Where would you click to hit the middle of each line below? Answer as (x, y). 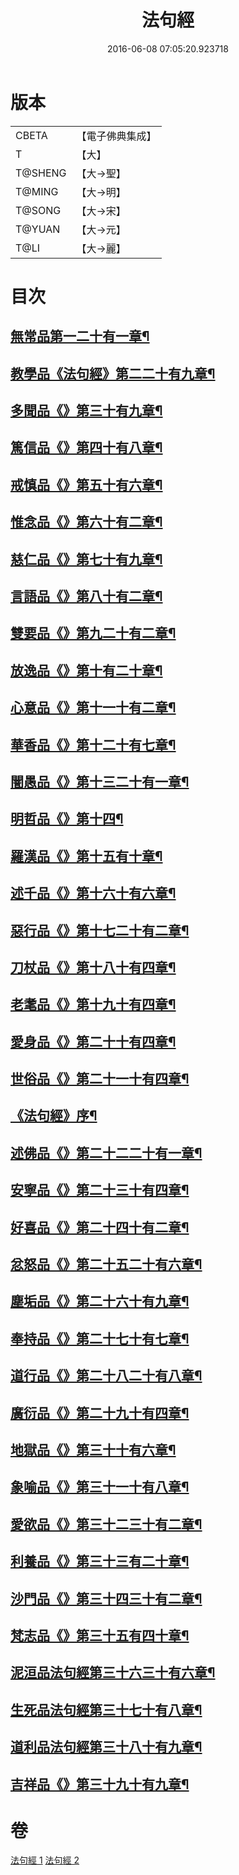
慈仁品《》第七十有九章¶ (86, 559)
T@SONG (38, 210)
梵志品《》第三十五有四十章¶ (100, 1635)
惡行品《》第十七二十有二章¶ (100, 930)
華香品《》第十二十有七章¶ (93, 744)
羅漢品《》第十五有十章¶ (86, 856)
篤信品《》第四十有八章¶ (86, 447)
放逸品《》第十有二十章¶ (86, 670)
